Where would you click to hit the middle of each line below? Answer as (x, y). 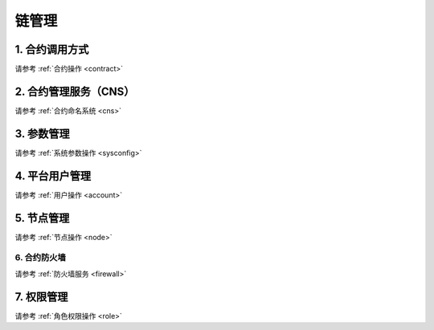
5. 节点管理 (42, 218)
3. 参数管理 (42, 134)
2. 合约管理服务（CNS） (75, 91)
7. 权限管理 (41, 297)
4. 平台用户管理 (53, 175)
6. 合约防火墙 (40, 258)
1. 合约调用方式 (52, 49)
